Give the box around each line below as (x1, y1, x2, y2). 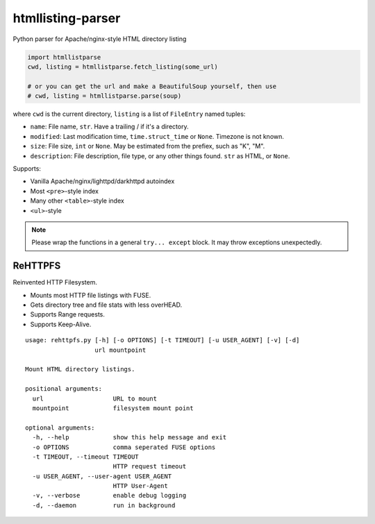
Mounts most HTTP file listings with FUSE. (30, 291, 151, 299)
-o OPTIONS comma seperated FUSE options (32, 443, 216, 451)
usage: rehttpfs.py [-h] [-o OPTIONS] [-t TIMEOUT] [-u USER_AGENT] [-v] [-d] (25, 337, 300, 344)
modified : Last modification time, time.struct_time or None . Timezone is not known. (30, 132, 285, 140)
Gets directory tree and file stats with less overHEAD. (30, 301, 183, 309)
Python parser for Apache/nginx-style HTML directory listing (12, 35, 187, 43)
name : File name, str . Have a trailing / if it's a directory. (30, 122, 189, 131)
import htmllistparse (27, 53, 101, 61)
